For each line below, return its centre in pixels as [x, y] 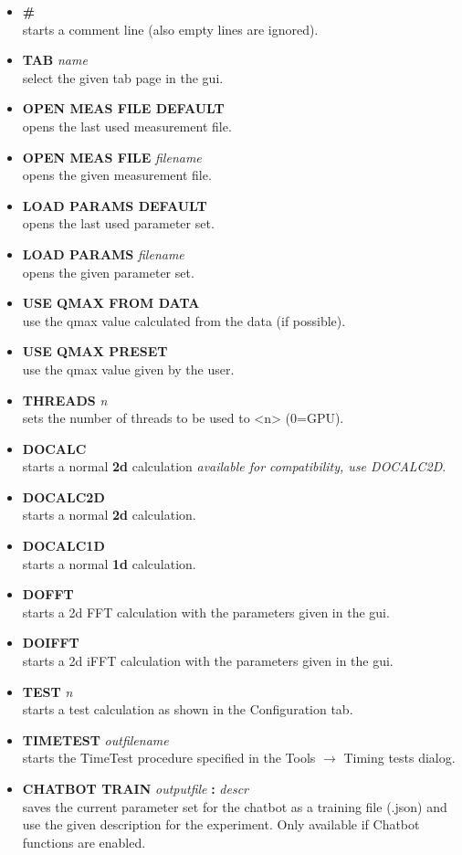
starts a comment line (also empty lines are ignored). [170, 29]
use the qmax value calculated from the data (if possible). [184, 320]
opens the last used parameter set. [118, 223]
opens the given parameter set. [108, 272]
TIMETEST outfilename [95, 739]
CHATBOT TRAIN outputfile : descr [136, 788]
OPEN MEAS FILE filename [112, 157]
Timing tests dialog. [399, 758]
